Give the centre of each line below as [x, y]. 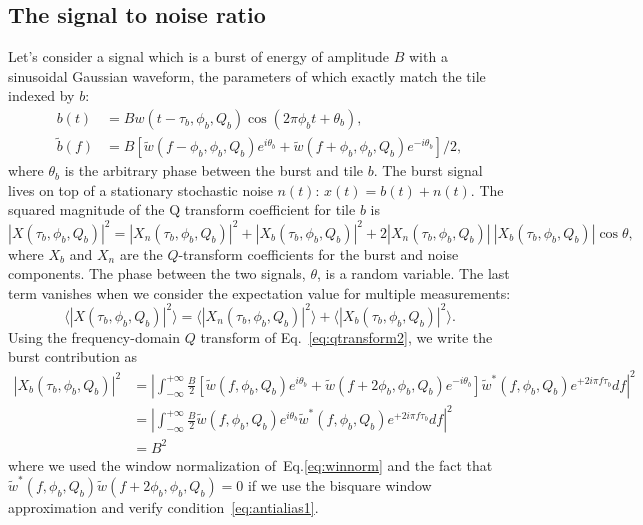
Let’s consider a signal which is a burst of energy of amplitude [199, 56]
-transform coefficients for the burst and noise [318, 253]
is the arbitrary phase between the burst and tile [213, 170]
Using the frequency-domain [94, 336]
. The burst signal [428, 170]
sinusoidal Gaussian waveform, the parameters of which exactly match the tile [247, 75]
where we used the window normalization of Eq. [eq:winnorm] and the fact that [250, 464]
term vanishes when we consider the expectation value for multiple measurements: [259, 292]
